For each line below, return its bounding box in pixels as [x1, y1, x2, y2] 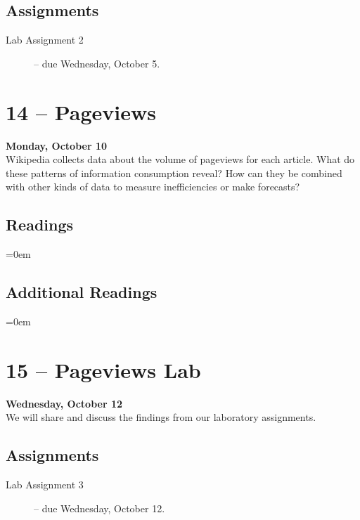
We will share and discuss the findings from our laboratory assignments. [6, 410, 316, 424]
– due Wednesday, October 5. [34, 56, 160, 70]
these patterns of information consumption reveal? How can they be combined [6, 165, 342, 180]
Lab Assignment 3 [6, 477, 84, 491]
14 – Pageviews [6, 97, 157, 126]
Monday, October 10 [6, 138, 108, 152]
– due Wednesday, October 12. [34, 500, 165, 515]
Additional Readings [6, 281, 157, 303]
